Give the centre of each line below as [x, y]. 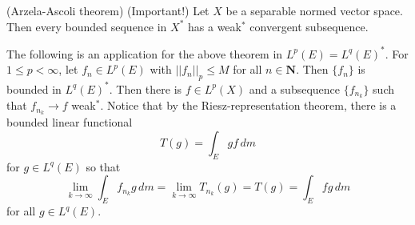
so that [103, 166]
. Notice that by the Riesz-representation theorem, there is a [248, 105]
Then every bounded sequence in [87, 26]
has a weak [215, 26]
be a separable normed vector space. [314, 10]
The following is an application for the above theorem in [145, 53]
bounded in [34, 88]
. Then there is [146, 88]
